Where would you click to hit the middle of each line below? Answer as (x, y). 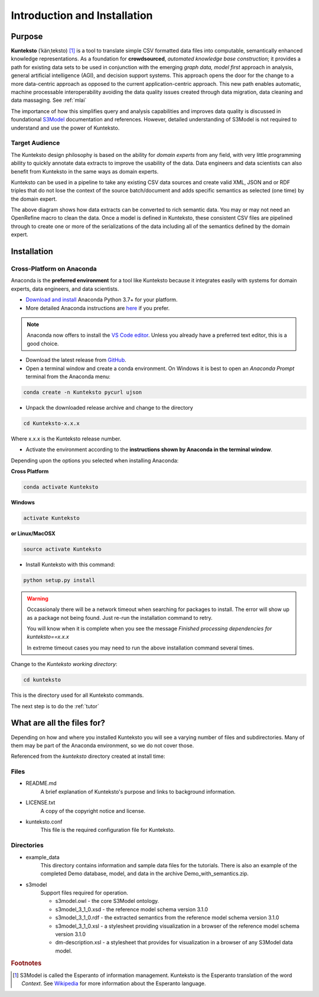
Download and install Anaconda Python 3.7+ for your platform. (102, 300)
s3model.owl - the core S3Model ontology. (107, 901)
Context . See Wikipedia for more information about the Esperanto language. (114, 983)
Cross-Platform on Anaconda (54, 269)
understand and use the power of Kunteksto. (65, 128)
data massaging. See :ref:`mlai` (49, 100)
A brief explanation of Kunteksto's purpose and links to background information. (138, 792)
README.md (41, 783)
